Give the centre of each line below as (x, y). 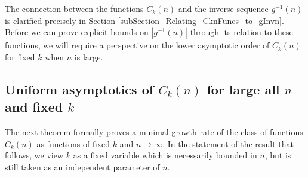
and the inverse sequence (223, 8)
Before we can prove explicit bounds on (77, 32)
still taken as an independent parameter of (82, 167)
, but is (278, 155)
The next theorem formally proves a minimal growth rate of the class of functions (154, 131)
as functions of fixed (73, 143)
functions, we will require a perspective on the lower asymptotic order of (137, 45)
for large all (243, 89)
